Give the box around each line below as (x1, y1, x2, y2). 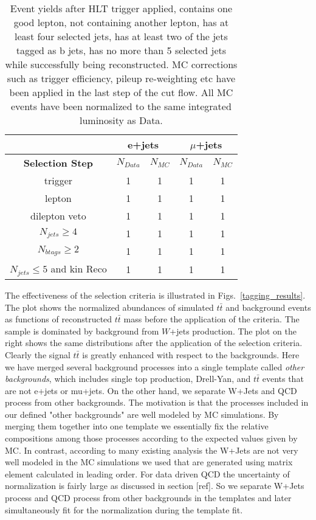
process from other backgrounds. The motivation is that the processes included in (5, 396, 309, 409)
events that (262, 372, 304, 385)
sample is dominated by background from (5, 324, 159, 337)
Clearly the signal (5, 348, 70, 361)
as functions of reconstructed (5, 313, 112, 325)
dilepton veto (30, 209, 86, 223)
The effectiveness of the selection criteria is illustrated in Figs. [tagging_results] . (5, 288, 306, 301)
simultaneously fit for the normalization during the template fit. (5, 503, 243, 516)
